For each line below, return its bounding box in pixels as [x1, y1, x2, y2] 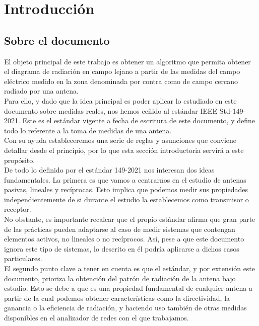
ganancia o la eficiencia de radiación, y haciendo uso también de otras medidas [4, 302, 247, 313]
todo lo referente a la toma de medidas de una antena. [4, 125, 172, 135]
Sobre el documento [4, 32, 110, 48]
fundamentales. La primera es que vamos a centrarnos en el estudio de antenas [4, 174, 246, 185]
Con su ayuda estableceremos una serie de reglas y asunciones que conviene [4, 135, 237, 145]
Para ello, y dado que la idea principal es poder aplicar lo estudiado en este [4, 95, 237, 106]
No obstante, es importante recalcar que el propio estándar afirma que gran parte [4, 214, 255, 224]
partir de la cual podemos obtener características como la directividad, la [4, 292, 230, 303]
